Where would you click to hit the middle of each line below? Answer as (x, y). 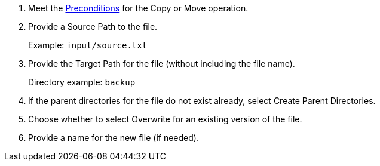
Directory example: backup (82, 82)
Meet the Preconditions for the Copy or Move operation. (138, 8)
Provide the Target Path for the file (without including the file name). (162, 64)
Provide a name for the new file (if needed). (114, 138)
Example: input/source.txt (88, 45)
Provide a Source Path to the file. (93, 27)
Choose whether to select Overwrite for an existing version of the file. (165, 119)
